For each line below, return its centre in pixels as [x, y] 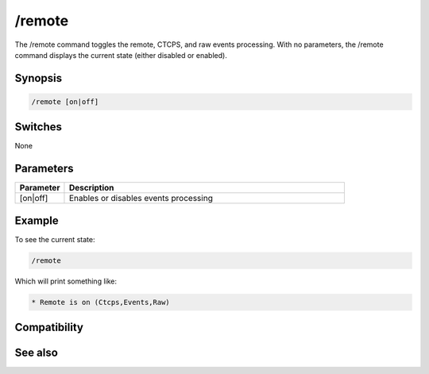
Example [37, 220]
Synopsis [39, 78]
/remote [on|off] [65, 102]
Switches [39, 127]
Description [91, 188]
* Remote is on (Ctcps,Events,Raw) [100, 302]
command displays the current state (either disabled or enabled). [121, 55]
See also [37, 353]
